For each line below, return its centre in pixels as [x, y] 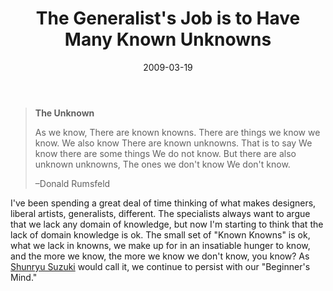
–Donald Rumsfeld [72, 183]
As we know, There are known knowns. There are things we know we [177, 132]
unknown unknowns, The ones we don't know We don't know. [162, 164]
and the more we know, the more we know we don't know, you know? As [160, 256]
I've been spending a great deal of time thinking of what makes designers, [163, 203]
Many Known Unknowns [168, 39]
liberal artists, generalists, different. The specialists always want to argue [160, 213]
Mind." [24, 277]
